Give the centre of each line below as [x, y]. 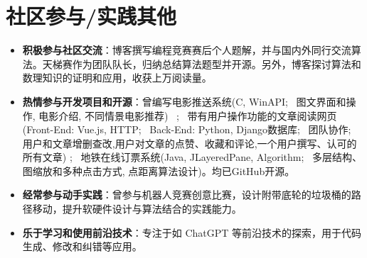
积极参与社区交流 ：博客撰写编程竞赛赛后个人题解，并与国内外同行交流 [187, 50]
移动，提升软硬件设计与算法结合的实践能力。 [137, 209]
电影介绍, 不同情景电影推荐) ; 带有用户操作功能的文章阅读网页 [188, 115]
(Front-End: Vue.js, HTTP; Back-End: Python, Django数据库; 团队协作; [187, 129]
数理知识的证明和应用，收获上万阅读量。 [117, 78]
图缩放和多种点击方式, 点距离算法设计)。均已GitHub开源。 [159, 170]
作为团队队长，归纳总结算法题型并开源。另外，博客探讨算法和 [217, 63]
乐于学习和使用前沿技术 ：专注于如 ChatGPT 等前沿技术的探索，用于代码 [192, 232]
